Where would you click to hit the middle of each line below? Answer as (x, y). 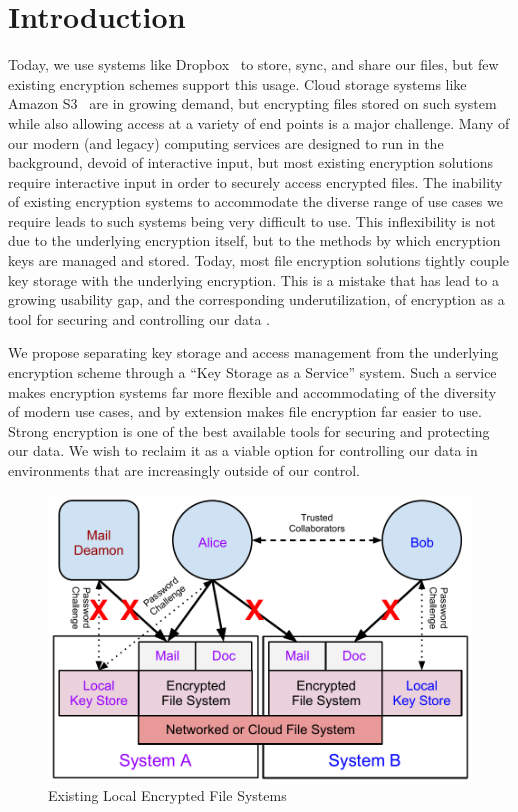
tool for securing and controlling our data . (139, 318)
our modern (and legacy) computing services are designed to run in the (226, 142)
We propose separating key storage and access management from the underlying (253, 352)
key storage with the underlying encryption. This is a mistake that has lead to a (253, 279)
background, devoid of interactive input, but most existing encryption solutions (251, 162)
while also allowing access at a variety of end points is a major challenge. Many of (259, 122)
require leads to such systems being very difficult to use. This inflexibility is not (252, 220)
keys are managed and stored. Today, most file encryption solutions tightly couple (259, 260)
